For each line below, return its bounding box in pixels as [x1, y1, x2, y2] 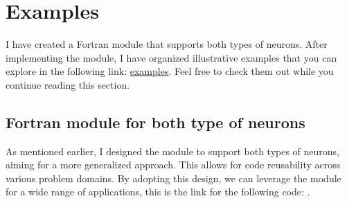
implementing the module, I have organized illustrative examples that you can [6, 50, 337, 64]
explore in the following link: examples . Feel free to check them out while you [6, 64, 334, 78]
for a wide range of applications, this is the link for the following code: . [6, 184, 310, 199]
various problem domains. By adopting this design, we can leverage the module [6, 170, 341, 185]
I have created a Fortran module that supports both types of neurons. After [6, 37, 328, 51]
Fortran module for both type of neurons [6, 111, 305, 132]
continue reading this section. [6, 77, 130, 91]
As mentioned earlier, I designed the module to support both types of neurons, [6, 143, 340, 158]
